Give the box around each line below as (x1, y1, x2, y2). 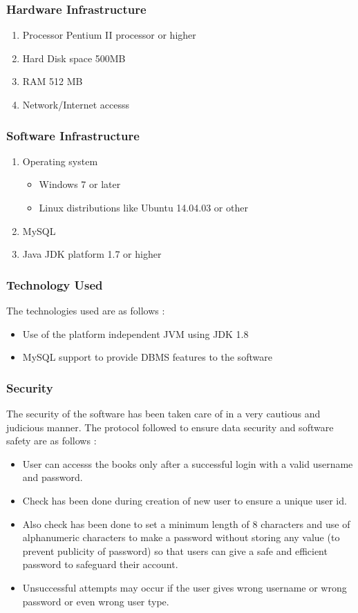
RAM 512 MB (22, 74, 83, 88)
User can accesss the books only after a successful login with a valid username (22, 456, 353, 471)
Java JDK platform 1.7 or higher (22, 247, 162, 261)
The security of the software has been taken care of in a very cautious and (6, 406, 321, 420)
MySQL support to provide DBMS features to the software (22, 350, 272, 364)
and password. (22, 470, 83, 484)
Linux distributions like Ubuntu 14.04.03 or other (39, 200, 248, 214)
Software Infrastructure (6, 126, 140, 144)
